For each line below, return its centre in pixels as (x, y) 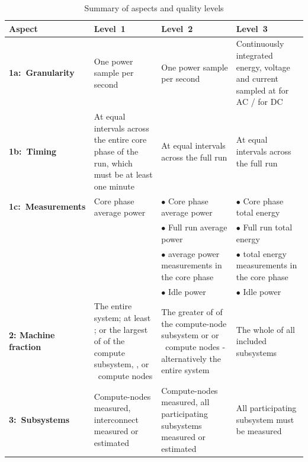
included (251, 341)
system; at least (122, 317)
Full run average (198, 227)
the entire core (120, 139)
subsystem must (265, 419)
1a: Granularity (42, 73)
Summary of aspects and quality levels (154, 8)
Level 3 (252, 28)
